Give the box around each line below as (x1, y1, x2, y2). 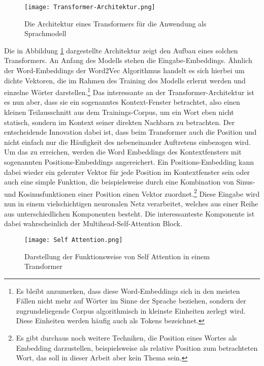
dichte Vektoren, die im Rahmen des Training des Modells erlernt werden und (4, 75, 246, 85)
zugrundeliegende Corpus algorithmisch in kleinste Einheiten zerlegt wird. (16, 305, 246, 316)
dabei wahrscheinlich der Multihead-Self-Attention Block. (4, 218, 182, 229)
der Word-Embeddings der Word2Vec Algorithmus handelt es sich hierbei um (4, 65, 245, 76)
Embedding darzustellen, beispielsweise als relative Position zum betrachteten (16, 342, 258, 353)
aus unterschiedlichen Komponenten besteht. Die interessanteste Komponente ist (4, 208, 255, 219)
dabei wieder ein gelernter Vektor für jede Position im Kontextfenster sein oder (4, 166, 250, 177)
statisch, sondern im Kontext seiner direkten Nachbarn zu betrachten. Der (4, 116, 235, 127)
